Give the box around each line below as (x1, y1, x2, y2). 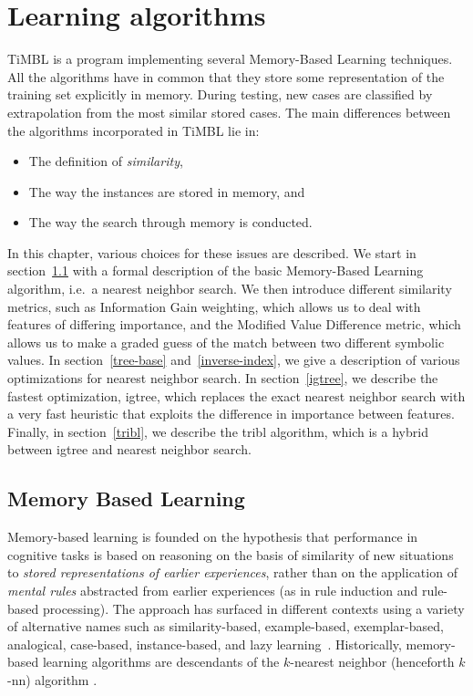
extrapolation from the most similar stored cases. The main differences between (7, 102, 451, 121)
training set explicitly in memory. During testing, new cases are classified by (7, 85, 433, 104)
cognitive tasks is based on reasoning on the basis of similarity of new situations (7, 545, 454, 564)
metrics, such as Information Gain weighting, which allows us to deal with (7, 296, 421, 316)
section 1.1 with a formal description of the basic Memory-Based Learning (7, 261, 424, 280)
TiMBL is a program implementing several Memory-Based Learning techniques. (7, 49, 453, 68)
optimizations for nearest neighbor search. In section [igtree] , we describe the (7, 369, 438, 388)
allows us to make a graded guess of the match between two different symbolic (7, 332, 445, 351)
